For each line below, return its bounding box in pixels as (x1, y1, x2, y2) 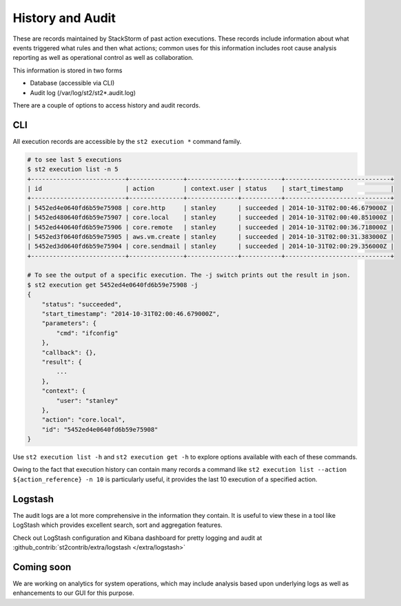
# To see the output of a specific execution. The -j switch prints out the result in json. (27, 271, 351, 279)
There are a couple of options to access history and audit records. (12, 101, 201, 109)
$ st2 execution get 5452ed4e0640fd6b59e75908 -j (27, 281, 198, 289)
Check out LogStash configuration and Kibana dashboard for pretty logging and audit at (12, 534, 263, 542)
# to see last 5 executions (27, 156, 122, 163)
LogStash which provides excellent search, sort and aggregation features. (12, 521, 223, 530)
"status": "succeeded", (41, 300, 122, 308)
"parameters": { (41, 320, 96, 327)
